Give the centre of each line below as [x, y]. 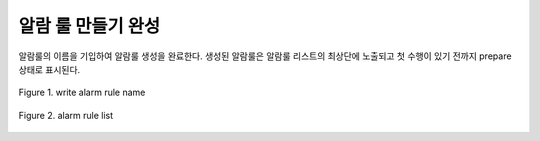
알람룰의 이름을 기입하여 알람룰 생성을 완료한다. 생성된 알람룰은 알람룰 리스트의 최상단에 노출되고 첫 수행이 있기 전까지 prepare [265, 56]
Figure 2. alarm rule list [66, 115]
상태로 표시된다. [49, 69]
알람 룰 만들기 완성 [89, 26]
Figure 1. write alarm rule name [82, 92]
